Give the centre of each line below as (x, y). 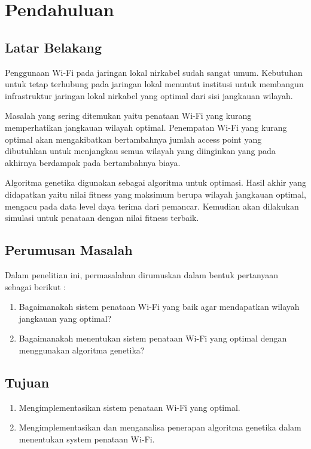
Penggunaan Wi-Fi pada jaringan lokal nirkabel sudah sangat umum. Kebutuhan (154, 72)
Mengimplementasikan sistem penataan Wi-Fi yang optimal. (129, 407)
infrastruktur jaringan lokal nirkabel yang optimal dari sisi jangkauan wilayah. (149, 95)
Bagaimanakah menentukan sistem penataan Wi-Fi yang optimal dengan (153, 338)
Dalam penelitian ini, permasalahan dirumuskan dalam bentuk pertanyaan (142, 274)
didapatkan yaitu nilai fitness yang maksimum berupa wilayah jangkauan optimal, (155, 194)
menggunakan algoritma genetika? (82, 350)
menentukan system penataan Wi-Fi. (87, 439)
